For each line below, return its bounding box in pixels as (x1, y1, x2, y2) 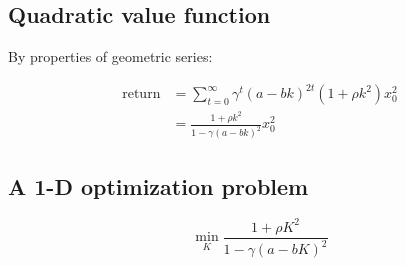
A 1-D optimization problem (8, 170, 309, 201)
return (122, 87, 161, 102)
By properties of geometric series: (8, 46, 213, 67)
